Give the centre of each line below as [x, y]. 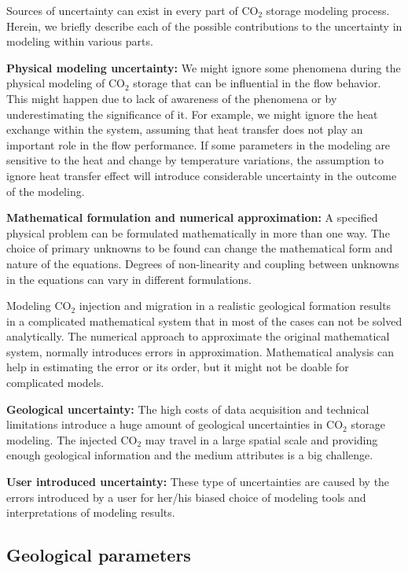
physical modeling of [56, 83]
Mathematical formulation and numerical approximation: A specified [192, 217]
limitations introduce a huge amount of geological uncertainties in [165, 424]
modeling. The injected [62, 439]
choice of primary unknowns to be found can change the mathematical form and [200, 248]
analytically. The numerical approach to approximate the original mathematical [198, 336]
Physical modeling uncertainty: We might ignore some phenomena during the [204, 67]
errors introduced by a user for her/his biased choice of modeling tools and [186, 497]
